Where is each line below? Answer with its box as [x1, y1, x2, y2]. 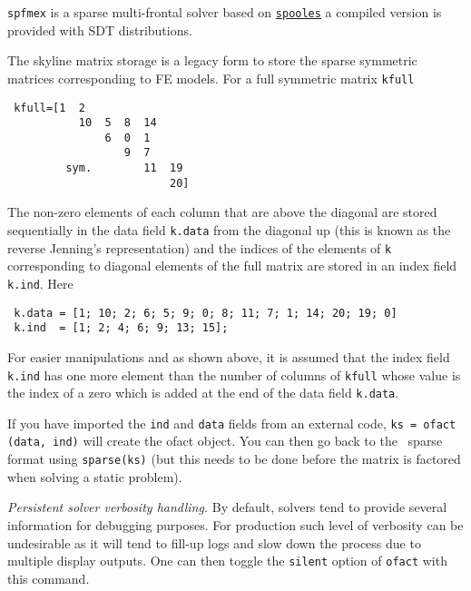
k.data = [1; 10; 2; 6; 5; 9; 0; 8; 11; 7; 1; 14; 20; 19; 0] [14, 306, 397, 320]
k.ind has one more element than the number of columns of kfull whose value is [7, 365, 461, 384]
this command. [7, 568, 90, 587]
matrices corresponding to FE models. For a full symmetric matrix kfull [7, 68, 415, 87]
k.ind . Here [7, 273, 74, 292]
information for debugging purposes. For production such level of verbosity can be [7, 515, 464, 534]
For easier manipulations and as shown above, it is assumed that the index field [7, 347, 450, 366]
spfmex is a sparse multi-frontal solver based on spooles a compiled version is [7, 3, 442, 21]
